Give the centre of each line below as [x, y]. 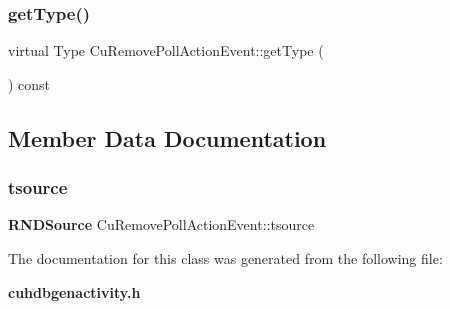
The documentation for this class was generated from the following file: [225, 258]
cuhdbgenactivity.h [74, 291]
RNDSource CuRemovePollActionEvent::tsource [161, 224]
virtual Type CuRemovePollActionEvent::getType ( [166, 50]
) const [29, 83]
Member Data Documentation [167, 137]
